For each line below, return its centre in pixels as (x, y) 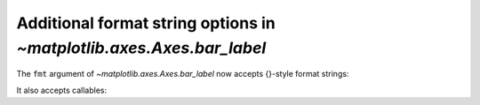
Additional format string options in (146, 23)
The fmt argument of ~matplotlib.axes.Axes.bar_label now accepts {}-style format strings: (183, 74)
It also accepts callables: (62, 90)
